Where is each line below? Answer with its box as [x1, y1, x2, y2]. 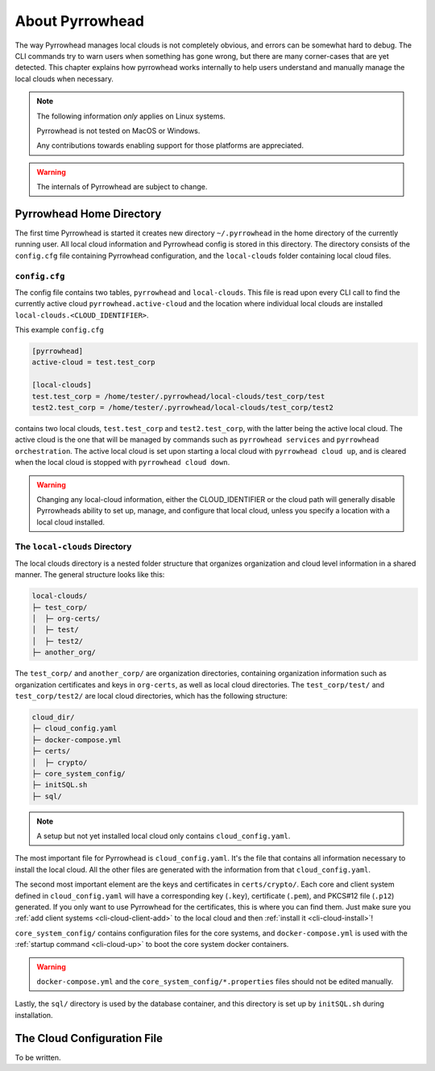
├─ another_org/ [31, 648, 97, 657]
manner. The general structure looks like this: [14, 570, 165, 579]
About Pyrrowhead [14, 12, 145, 30]
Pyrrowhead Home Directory [14, 206, 162, 221]
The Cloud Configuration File [14, 1032, 163, 1045]
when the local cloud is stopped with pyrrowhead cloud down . [14, 458, 230, 467]
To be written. [14, 1052, 61, 1062]
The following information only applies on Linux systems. [36, 111, 226, 121]
